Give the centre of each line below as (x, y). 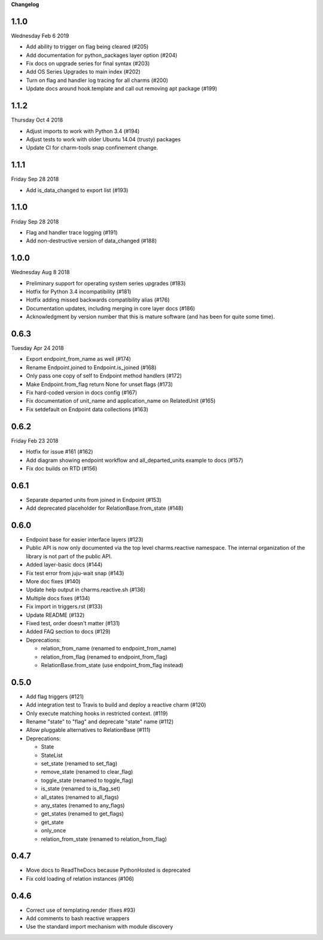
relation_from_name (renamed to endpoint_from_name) (109, 649)
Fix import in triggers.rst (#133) (64, 607)
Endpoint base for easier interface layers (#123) (85, 540)
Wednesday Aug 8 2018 (40, 272)
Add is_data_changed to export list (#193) (77, 190)
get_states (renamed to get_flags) (82, 814)
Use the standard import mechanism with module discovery (100, 927)
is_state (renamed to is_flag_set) (81, 789)
